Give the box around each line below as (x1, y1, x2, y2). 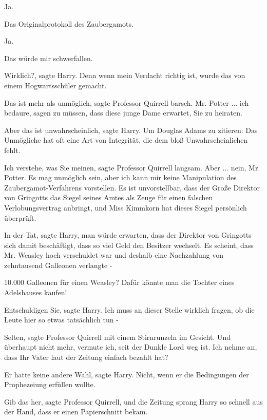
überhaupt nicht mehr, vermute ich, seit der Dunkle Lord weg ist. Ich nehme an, (4, 341, 257, 352)
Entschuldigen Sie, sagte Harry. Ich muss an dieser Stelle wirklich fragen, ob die (4, 304, 255, 315)
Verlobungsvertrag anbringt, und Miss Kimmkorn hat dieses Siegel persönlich (4, 202, 247, 213)
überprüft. (4, 212, 36, 223)
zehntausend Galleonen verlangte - (4, 259, 112, 270)
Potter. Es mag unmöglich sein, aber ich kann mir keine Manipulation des (4, 172, 237, 183)
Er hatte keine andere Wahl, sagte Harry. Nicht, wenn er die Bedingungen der (4, 369, 249, 379)
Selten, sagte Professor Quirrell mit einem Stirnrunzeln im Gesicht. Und (4, 331, 231, 342)
